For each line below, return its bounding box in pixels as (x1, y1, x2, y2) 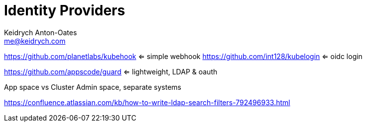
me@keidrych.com (4, 36, 66, 45)
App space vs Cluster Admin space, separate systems (4, 82, 181, 91)
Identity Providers (4, 2, 125, 19)
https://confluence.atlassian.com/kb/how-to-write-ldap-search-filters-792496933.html (4, 98, 290, 107)
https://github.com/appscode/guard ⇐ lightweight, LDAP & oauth (4, 67, 218, 76)
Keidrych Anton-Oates (4, 28, 77, 37)
